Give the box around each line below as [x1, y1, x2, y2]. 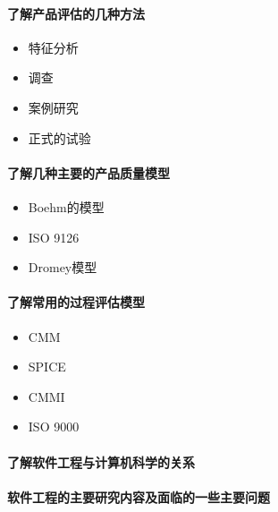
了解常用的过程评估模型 [7, 293, 145, 311]
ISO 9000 [28, 417, 80, 436]
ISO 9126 [28, 227, 80, 246]
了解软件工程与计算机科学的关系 [7, 452, 195, 471]
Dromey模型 [28, 258, 97, 277]
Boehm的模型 [28, 197, 105, 216]
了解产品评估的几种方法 [7, 4, 145, 22]
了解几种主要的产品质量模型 [7, 163, 170, 182]
